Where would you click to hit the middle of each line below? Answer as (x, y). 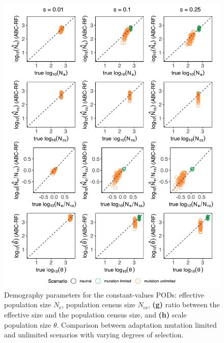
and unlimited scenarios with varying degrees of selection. (94, 335)
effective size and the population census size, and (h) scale (95, 314)
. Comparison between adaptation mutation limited (137, 324)
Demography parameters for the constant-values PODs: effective (104, 294)
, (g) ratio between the (184, 304)
